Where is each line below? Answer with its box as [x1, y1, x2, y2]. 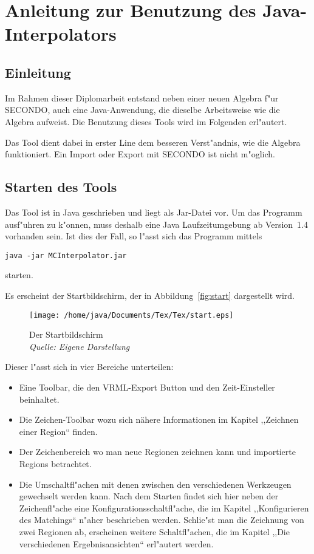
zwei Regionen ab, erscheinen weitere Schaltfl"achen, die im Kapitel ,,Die [19, 525, 290, 538]
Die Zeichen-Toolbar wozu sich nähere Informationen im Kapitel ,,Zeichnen [19, 413, 299, 426]
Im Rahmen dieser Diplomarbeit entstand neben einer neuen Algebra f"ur [5, 91, 279, 104]
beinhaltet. [19, 392, 60, 405]
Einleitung [5, 63, 71, 81]
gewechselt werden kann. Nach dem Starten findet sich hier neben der [19, 490, 279, 502]
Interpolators [5, 21, 117, 46]
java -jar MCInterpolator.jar [5, 251, 127, 260]
